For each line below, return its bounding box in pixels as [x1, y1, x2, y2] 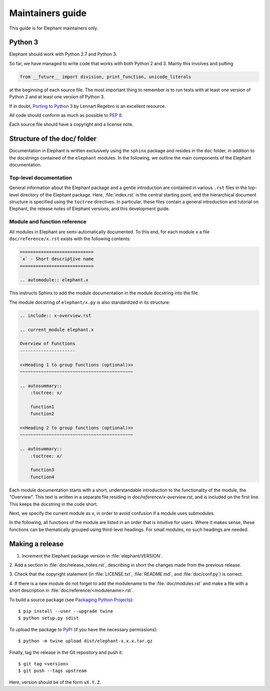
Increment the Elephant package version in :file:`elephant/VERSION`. [21, 553, 163, 559]
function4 [30, 474, 54, 480]
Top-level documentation [9, 174, 72, 181]
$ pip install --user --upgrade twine [18, 608, 113, 614]
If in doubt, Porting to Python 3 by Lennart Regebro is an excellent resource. [9, 103, 166, 109]
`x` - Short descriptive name [19, 256, 94, 262]
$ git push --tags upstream [18, 668, 87, 674]
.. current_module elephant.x [19, 326, 94, 332]
